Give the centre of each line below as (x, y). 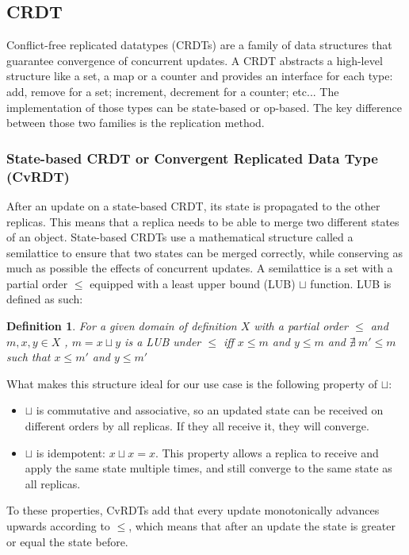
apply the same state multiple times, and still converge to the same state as (208, 468)
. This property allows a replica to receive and (267, 452)
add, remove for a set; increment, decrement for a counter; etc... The (173, 91)
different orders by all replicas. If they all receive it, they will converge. (197, 426)
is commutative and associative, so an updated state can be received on (210, 410)
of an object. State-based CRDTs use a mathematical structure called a (180, 237)
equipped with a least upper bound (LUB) (193, 283)
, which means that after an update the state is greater (262, 526)
